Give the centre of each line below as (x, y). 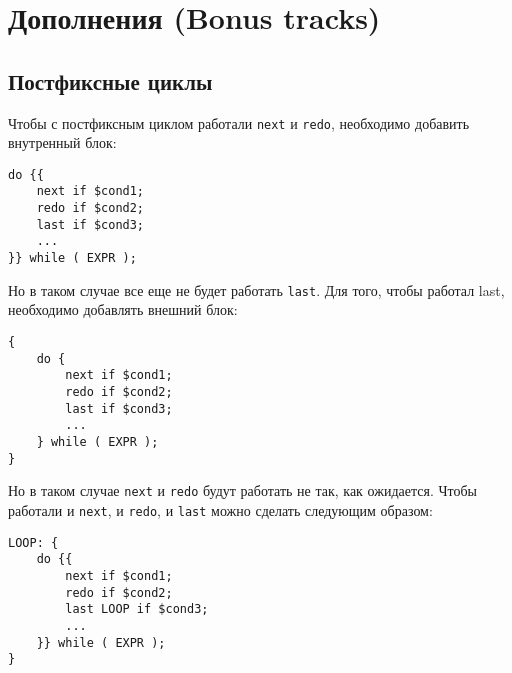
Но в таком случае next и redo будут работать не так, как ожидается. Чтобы (242, 490)
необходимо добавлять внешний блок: (123, 309)
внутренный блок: (62, 142)
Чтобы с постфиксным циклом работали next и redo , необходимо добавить (239, 122)
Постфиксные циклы (110, 80)
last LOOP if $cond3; (137, 609)
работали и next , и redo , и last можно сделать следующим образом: (220, 509)
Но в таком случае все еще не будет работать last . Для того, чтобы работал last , (256, 289)
